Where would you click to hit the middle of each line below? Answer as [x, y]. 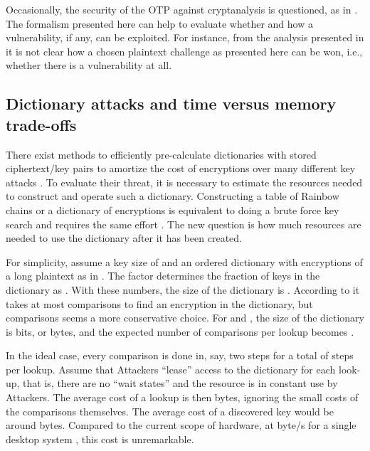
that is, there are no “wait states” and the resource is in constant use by [180, 383]
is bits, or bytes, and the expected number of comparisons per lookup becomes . [180, 331]
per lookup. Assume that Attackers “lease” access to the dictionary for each [171, 369]
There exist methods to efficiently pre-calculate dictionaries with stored [161, 154]
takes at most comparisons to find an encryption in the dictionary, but [159, 303]
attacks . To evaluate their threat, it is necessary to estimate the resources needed [184, 182]
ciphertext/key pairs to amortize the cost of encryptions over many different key [181, 168]
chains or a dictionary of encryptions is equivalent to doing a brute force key [173, 209]
